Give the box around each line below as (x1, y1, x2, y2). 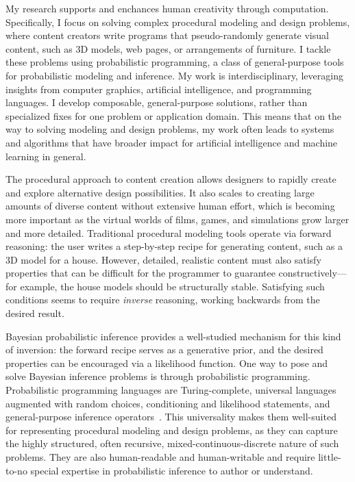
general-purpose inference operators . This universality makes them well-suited (5, 409, 336, 424)
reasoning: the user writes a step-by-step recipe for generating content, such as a (5, 239, 343, 253)
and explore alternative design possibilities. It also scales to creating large (5, 185, 315, 199)
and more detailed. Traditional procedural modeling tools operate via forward (5, 225, 332, 240)
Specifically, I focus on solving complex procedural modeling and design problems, (5, 14, 350, 29)
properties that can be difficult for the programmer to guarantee (5, 266, 276, 280)
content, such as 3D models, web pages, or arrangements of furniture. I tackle (5, 41, 331, 55)
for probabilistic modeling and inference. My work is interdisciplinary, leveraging (5, 68, 343, 82)
